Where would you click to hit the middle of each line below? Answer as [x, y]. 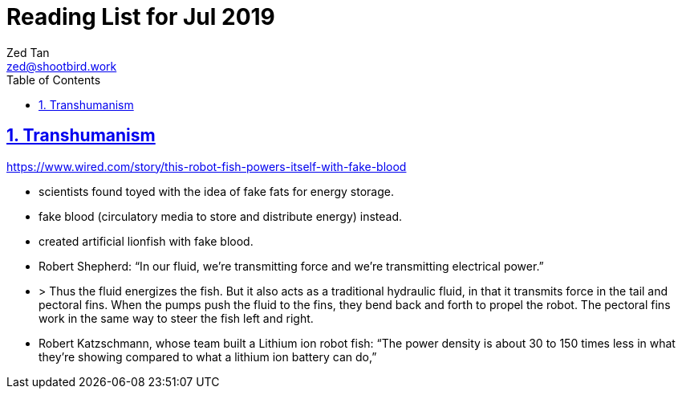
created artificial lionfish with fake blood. [146, 241]
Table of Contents [54, 79]
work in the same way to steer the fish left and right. [176, 318]
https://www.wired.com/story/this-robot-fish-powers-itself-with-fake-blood [207, 166]
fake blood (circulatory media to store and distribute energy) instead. [221, 216]
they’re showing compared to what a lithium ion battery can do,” [208, 356]
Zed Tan [28, 52]
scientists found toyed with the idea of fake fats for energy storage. [217, 191]
